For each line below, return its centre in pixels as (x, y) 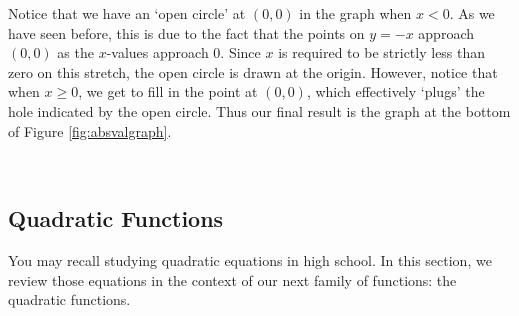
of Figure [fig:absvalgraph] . (90, 130)
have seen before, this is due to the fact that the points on (186, 32)
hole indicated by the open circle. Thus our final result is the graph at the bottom (259, 110)
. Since (240, 52)
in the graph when (355, 13)
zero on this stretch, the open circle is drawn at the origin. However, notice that (253, 71)
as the (75, 52)
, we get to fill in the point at (168, 91)
